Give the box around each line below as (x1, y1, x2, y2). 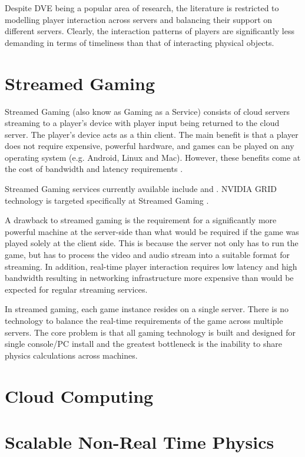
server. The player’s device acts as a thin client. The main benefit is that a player (5, 128, 299, 140)
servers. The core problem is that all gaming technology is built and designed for (5, 326, 296, 338)
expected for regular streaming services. (5, 283, 148, 295)
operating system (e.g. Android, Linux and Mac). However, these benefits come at (5, 151, 301, 163)
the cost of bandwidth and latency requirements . (5, 163, 183, 175)
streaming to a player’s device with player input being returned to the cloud (5, 117, 280, 129)
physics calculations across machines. (5, 349, 138, 361)
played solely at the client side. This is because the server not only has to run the (5, 237, 299, 249)
